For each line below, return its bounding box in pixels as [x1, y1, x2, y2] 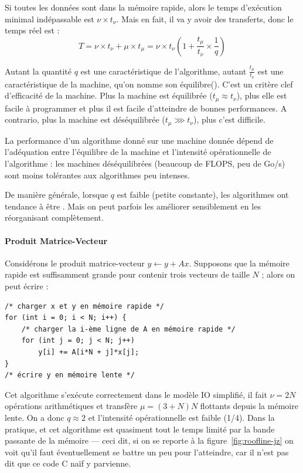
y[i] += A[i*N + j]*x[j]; [38, 347, 139, 356]
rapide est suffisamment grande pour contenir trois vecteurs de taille [5, 268, 250, 281]
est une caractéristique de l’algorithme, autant [80, 65, 247, 77]
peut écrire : [5, 279, 49, 292]
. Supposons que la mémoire [189, 256, 290, 269]
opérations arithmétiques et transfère [5, 400, 138, 412]
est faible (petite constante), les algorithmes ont [117, 188, 289, 201]
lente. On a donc [5, 411, 64, 423]
